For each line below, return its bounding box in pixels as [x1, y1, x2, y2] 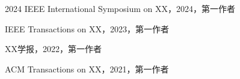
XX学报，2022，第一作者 [5, 42, 102, 55]
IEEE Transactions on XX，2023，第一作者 [5, 22, 170, 35]
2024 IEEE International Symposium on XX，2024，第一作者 [5, 2, 236, 14]
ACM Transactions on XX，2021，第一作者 [5, 62, 169, 75]
